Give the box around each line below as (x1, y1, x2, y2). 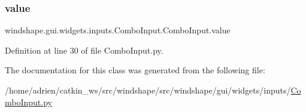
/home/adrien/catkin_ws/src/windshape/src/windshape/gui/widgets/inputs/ (5, 84, 291, 96)
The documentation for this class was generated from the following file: (5, 64, 265, 76)
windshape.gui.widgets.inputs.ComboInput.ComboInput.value (5, 24, 231, 36)
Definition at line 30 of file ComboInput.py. (5, 43, 163, 56)
